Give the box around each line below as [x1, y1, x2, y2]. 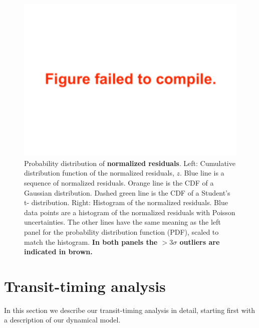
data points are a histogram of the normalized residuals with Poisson [24, 207, 235, 217]
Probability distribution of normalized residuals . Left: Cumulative [24, 157, 235, 168]
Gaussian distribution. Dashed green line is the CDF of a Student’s [24, 187, 230, 198]
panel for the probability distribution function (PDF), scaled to [24, 226, 219, 237]
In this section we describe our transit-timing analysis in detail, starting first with [4, 304, 255, 315]
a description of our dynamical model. [4, 314, 121, 325]
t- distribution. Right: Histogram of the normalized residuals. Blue [24, 197, 228, 208]
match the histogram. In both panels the [24, 236, 158, 247]
